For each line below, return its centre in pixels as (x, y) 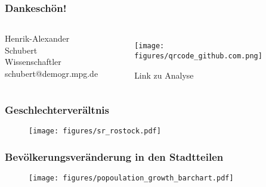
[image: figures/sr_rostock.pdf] (95, 131)
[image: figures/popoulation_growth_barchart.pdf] (131, 178)
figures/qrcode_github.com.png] (198, 56)
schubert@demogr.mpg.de (52, 73)
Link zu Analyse (164, 75)
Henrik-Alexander (37, 38)
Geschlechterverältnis (57, 110)
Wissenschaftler (33, 62)
